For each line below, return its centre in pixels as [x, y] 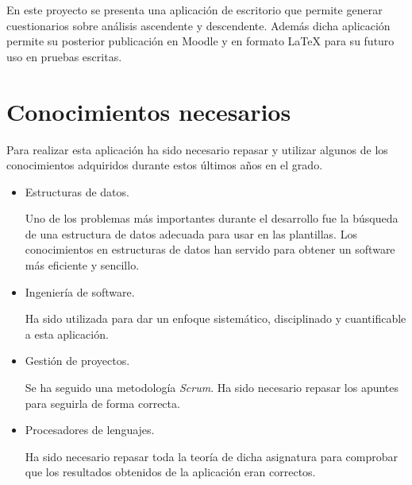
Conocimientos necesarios [149, 111]
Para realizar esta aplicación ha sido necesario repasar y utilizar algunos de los [197, 149]
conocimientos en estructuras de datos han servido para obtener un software [210, 249]
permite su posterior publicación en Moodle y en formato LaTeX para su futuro [200, 41]
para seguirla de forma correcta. [102, 403]
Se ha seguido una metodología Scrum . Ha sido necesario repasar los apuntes [212, 388]
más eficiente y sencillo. [82, 265]
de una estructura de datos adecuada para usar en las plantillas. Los [191, 233]
